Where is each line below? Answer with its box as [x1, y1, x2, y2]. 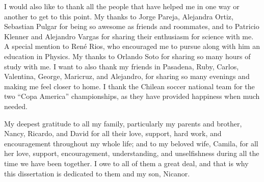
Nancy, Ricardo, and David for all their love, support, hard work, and [4, 128, 222, 139]
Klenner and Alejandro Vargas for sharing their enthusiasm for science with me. [4, 31, 254, 41]
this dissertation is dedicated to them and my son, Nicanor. [4, 168, 190, 178]
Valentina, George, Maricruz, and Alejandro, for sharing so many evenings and [4, 71, 250, 82]
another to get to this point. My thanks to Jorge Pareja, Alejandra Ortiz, [4, 11, 233, 21]
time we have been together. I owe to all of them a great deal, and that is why [4, 158, 249, 168]
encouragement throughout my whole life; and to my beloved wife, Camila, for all [4, 138, 258, 148]
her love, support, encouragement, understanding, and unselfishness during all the [4, 148, 259, 159]
